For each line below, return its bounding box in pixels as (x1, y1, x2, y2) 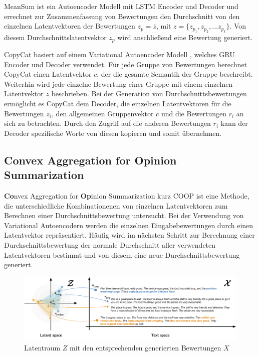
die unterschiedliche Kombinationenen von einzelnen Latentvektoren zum (4, 200, 228, 211)
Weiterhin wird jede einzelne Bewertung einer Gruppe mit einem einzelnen (4, 78, 233, 89)
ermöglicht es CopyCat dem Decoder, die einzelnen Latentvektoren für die (4, 98, 231, 109)
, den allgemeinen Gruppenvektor (51, 108, 154, 118)
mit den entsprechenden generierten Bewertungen (70, 342, 221, 352)
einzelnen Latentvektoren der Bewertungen (4, 21, 135, 31)
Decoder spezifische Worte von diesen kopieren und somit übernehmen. (4, 127, 222, 138)
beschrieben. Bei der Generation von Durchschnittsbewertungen (51, 88, 247, 99)
